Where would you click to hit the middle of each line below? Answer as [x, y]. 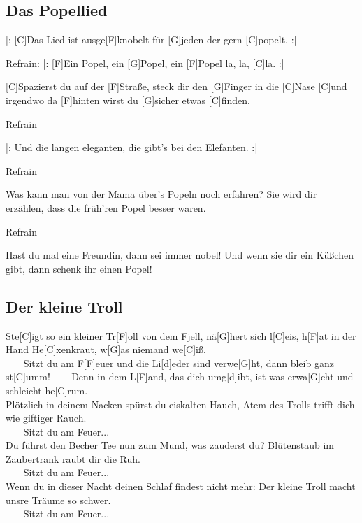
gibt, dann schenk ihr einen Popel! [79, 268]
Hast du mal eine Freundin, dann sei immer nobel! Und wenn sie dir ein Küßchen [180, 255]
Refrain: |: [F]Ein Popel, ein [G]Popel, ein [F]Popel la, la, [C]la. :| [145, 63]
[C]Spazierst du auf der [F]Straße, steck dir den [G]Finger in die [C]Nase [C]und [176, 86]
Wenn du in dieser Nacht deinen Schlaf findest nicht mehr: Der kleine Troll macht [181, 486]
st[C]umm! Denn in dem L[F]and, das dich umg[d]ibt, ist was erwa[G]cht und [180, 377]
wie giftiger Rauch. [46, 418]
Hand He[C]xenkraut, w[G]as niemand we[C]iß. [106, 349]
